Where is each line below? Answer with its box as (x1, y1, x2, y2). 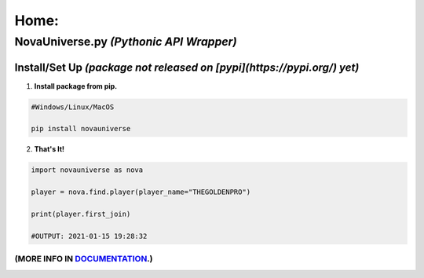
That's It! (34, 144, 65, 154)
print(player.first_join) (31, 210, 131, 219)
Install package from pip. (34, 81, 118, 90)
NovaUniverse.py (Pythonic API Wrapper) (14, 35, 237, 49)
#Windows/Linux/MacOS (31, 102, 115, 112)
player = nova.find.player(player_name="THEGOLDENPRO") (31, 188, 251, 196)
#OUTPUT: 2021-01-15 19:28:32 (31, 232, 148, 240)
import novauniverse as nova (31, 166, 144, 174)
